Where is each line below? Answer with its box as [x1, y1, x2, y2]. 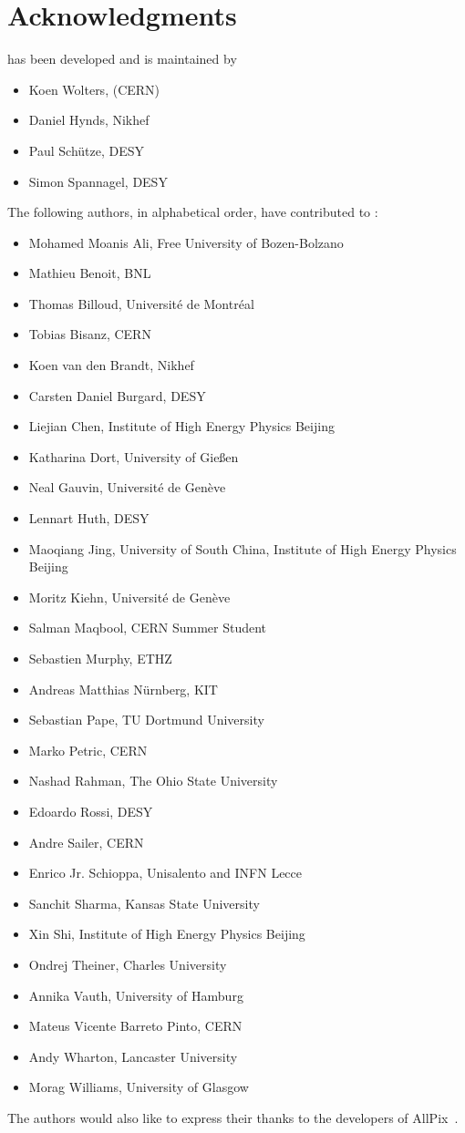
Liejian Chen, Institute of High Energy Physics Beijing [28, 417, 335, 436]
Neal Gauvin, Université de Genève [28, 478, 226, 497]
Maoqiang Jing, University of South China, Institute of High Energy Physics [28, 539, 457, 558]
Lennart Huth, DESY [28, 509, 150, 528]
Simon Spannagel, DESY [28, 171, 168, 191]
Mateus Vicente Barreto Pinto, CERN [28, 1016, 243, 1035]
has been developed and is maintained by [7, 49, 237, 68]
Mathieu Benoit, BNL [28, 263, 151, 283]
